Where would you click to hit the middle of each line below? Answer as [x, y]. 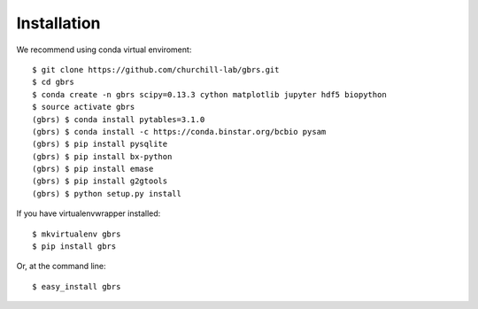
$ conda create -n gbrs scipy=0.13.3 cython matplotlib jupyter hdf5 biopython [209, 94]
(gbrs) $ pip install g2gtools [100, 181]
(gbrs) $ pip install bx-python [102, 156]
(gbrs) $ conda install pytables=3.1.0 [119, 119]
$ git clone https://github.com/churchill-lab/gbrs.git [156, 70]
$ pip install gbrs [74, 247]
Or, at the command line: [61, 267]
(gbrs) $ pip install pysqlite [100, 144]
